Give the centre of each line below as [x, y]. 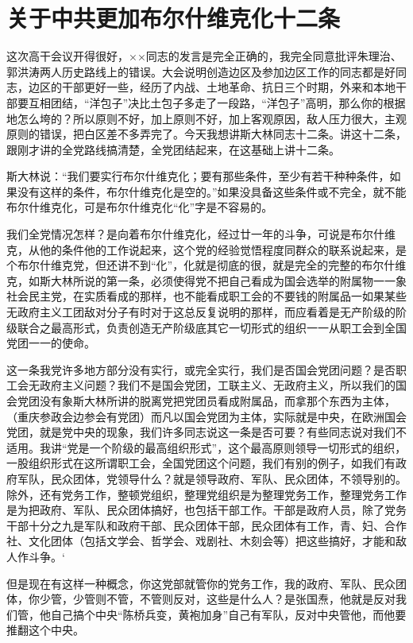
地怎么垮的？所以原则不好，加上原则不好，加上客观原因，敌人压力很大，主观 [206, 118]
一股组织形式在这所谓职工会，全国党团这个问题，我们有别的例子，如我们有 [201, 463]
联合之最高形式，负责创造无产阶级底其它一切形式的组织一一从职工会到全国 [212, 327]
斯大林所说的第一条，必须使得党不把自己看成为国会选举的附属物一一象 [223, 280]
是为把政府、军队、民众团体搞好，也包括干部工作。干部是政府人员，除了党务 [206, 510]
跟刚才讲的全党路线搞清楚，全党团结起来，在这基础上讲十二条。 [173, 149]
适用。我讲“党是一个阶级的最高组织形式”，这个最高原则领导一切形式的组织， [206, 447]
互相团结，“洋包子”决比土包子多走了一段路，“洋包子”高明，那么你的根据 [217, 102]
